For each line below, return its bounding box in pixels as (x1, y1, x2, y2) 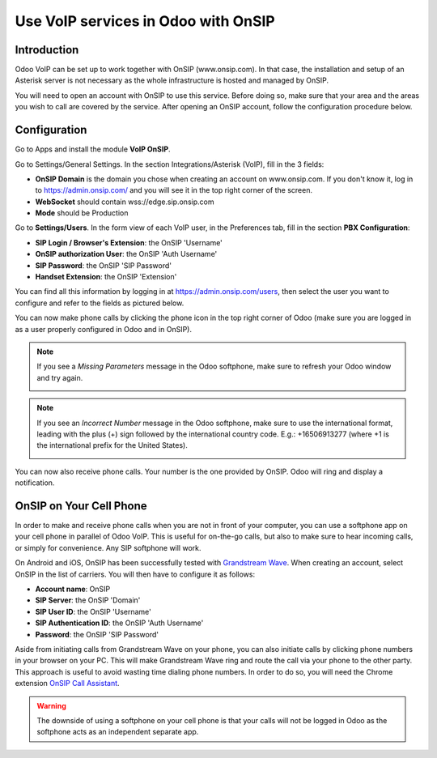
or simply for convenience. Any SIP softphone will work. (15, 543, 202, 552)
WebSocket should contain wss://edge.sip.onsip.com (35, 197, 214, 207)
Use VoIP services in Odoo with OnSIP (15, 12, 275, 30)
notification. (15, 478, 55, 488)
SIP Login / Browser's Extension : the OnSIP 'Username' (35, 237, 223, 247)
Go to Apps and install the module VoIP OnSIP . (15, 144, 171, 154)
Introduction (15, 43, 79, 57)
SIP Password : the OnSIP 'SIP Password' (35, 260, 172, 270)
